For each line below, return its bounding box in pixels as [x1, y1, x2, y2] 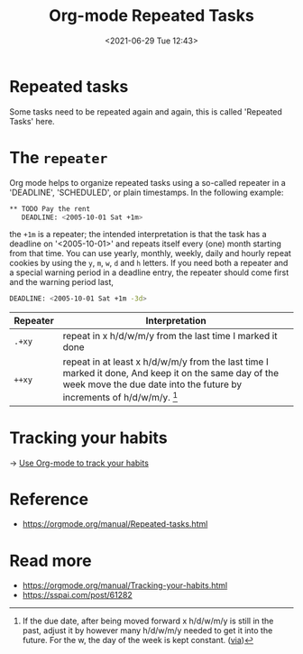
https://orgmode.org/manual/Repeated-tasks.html [22, 519, 208, 530]
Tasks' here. [9, 115, 56, 126]
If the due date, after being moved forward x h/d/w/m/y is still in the [22, 615, 274, 627]
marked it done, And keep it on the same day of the [62, 367, 280, 380]
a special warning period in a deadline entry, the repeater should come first [9, 267, 289, 278]
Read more [9, 550, 92, 571]
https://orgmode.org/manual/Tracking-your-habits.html [22, 580, 228, 591]
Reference [9, 489, 88, 510]
